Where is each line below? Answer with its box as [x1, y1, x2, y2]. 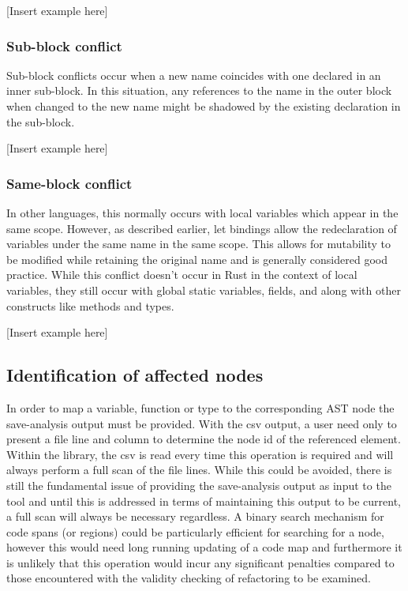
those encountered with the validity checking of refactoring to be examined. [6, 570, 371, 586]
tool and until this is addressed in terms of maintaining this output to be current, [6, 492, 401, 509]
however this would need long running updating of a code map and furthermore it [6, 539, 402, 555]
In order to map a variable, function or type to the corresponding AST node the [6, 399, 395, 416]
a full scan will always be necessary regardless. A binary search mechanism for [6, 508, 384, 525]
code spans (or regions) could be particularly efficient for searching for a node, [6, 523, 384, 540]
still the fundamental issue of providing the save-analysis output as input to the [6, 476, 391, 493]
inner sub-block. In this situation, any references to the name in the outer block [6, 82, 392, 99]
